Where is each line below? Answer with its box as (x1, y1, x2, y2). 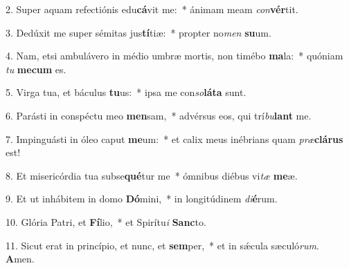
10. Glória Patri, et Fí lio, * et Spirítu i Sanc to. (6, 214, 206, 229)
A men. (6, 251, 35, 266)
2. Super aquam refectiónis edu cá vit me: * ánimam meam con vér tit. (6, 2, 298, 16)
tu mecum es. (6, 61, 66, 76)
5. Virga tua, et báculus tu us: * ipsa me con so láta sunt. (6, 85, 247, 99)
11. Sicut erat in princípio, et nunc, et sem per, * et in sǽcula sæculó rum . (6, 238, 319, 252)
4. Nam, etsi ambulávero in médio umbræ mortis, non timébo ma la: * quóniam (6, 48, 343, 63)
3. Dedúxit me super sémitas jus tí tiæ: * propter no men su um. (6, 25, 271, 39)
